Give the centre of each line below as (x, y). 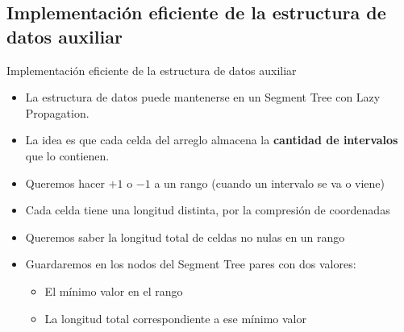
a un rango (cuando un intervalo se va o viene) (270, 183)
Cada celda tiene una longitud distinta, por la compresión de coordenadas (208, 210)
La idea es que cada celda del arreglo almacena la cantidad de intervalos (212, 140)
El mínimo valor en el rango (114, 290)
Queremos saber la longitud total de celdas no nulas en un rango (185, 237)
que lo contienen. (67, 155)
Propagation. (57, 112)
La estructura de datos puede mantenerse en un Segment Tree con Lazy (203, 97)
